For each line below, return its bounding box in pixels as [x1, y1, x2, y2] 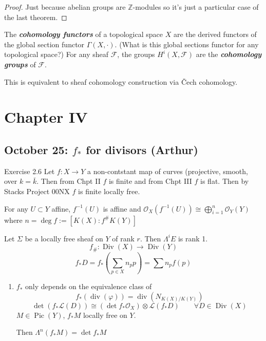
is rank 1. [178, 233, 208, 243]
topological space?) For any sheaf [4, 49, 109, 60]
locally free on [83, 309, 127, 320]
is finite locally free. [78, 185, 140, 196]
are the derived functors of [173, 29, 257, 40]
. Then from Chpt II [36, 176, 101, 186]
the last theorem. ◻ [4, 11, 67, 22]
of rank [112, 233, 135, 243]
